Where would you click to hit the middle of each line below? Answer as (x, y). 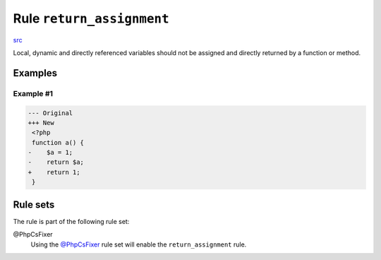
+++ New (41, 123)
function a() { (58, 142)
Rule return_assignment (91, 18)
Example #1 (33, 93)
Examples (35, 73)
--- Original (50, 113)
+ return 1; (54, 172)
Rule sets (34, 205)
